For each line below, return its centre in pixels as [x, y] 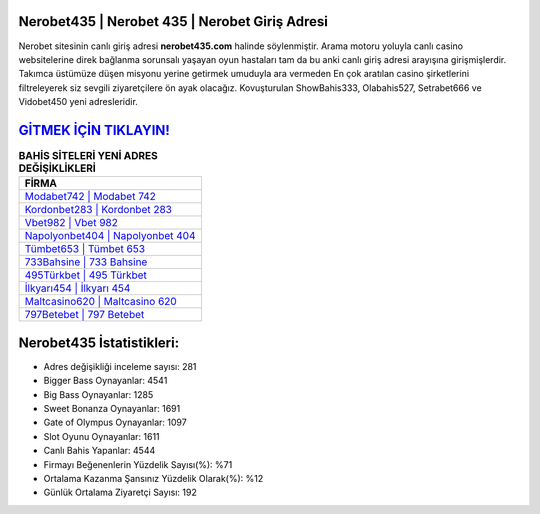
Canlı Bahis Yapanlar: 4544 [99, 451]
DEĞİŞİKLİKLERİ [57, 168]
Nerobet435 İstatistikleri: [99, 342]
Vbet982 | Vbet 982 [71, 223]
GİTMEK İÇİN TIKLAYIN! [94, 130]
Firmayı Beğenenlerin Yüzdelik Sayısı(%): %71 [138, 464]
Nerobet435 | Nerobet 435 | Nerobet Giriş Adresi [173, 21]
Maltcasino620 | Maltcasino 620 [100, 302]
